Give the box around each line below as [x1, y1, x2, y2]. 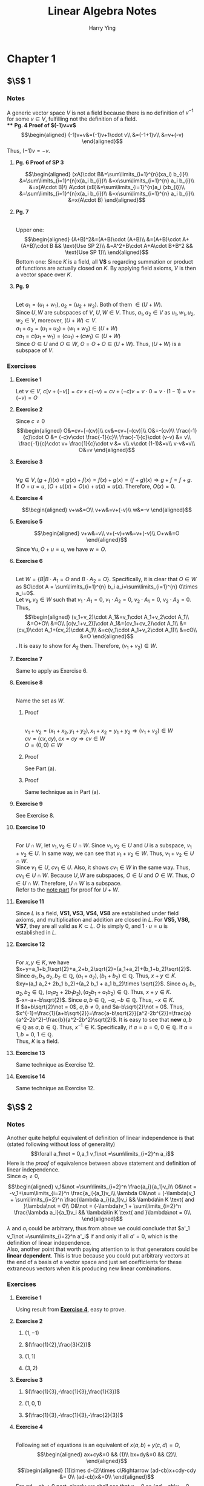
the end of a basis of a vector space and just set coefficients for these [7, 1259, 182, 1266]
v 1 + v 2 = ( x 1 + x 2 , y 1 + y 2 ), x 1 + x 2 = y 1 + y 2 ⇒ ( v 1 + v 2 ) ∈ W [24, 727, 173, 736]
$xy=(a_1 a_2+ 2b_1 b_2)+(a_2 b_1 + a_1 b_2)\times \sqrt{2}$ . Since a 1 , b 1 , [15, 980, 196, 988]
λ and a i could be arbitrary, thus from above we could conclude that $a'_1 [7, 1225, 190, 1234]
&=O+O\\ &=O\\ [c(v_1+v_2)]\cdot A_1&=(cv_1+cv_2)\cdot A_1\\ [27, 620, 179, 627]
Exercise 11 [15, 898, 44, 905]
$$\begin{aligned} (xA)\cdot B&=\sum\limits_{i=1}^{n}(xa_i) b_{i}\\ [25, 171, 189, 178]
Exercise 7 [15, 655, 43, 662]
